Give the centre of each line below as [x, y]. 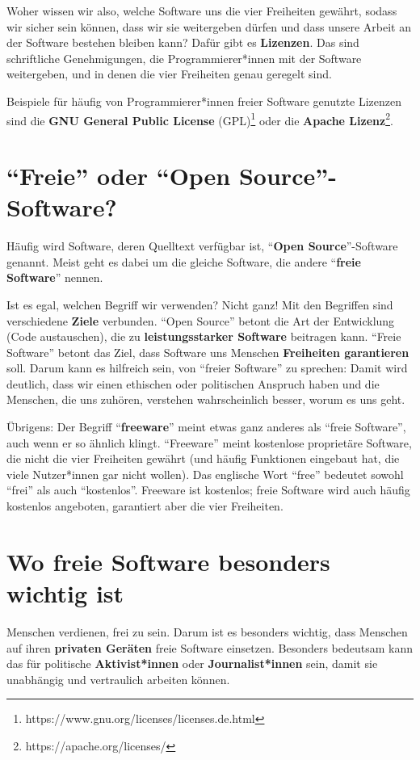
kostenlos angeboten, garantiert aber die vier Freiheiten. [145, 506]
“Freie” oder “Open [119, 175]
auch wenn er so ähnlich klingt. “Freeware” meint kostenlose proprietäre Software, [209, 442]
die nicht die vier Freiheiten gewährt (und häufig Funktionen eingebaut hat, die [203, 458]
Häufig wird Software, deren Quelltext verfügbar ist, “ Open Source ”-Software [202, 246]
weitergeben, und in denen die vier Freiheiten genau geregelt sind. [169, 74]
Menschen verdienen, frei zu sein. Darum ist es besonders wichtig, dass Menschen [207, 631]
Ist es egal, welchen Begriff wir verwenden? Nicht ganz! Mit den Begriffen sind [200, 304]
